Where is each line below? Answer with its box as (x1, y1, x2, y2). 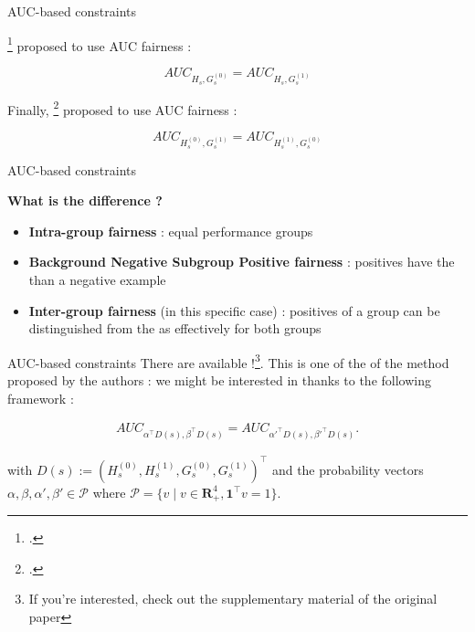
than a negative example (28, 269, 166, 289)
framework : (7, 388, 74, 407)
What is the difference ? (7, 191, 163, 210)
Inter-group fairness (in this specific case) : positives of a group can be (28, 300, 440, 320)
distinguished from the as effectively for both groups (28, 319, 322, 338)
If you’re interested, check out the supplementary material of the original (28, 589, 438, 608)
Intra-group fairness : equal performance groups (28, 221, 313, 240)
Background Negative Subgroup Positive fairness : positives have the (28, 252, 455, 271)
